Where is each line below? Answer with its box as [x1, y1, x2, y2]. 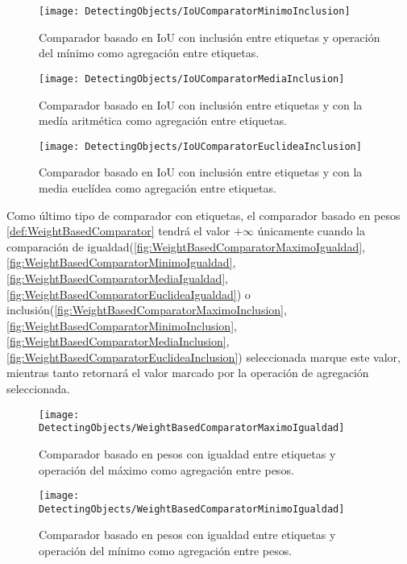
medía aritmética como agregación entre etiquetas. [39, 112, 288, 129]
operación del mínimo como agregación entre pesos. [39, 542, 293, 559]
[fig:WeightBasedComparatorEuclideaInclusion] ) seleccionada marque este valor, [6, 348, 401, 365]
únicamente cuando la [257, 222, 365, 239]
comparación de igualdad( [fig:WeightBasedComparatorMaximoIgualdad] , [6, 238, 365, 255]
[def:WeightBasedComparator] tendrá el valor [6, 222, 230, 239]
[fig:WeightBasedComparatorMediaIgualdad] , [6, 269, 228, 286]
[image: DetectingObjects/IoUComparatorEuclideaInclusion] [39, 140, 362, 152]
